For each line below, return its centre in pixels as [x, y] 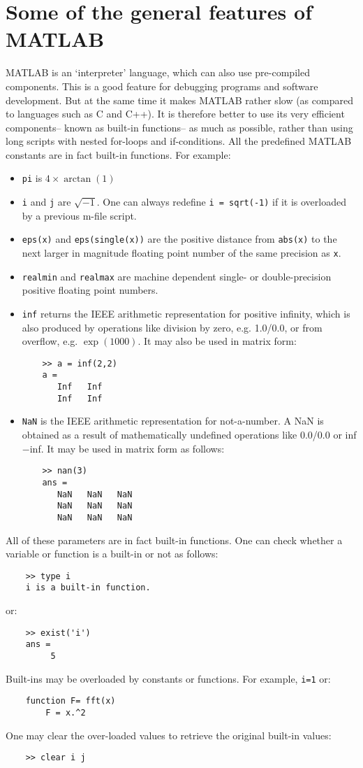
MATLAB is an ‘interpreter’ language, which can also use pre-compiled [158, 72]
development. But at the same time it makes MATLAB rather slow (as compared [179, 100]
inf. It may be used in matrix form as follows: [127, 448]
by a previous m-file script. [79, 215]
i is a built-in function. [88, 588]
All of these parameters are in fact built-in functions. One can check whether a [174, 540]
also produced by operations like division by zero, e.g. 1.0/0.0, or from [172, 327]
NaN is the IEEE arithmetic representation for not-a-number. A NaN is [173, 421]
